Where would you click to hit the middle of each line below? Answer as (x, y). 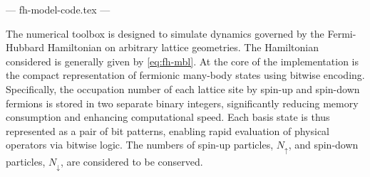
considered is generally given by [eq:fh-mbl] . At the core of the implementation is (183, 61)
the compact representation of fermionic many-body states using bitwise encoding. (185, 75)
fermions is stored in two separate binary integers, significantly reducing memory (182, 103)
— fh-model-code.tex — (58, 9)
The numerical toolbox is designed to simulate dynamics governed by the (165, 33)
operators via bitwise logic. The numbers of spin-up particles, (140, 145)
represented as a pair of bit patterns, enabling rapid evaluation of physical (168, 130)
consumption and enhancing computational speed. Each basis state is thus (168, 117)
